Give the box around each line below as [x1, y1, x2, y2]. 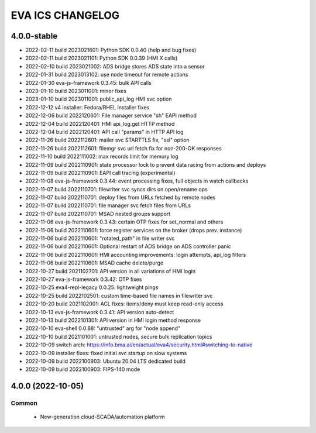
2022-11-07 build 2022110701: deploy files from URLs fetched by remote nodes [25, 194, 216, 201]
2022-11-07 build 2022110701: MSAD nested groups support [25, 210, 171, 217]
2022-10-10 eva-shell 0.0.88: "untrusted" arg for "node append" [25, 325, 181, 332]
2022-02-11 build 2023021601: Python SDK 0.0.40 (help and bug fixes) [25, 47, 197, 54]
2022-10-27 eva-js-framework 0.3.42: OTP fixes [25, 276, 142, 283]
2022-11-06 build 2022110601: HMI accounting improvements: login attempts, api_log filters [25, 251, 246, 258]
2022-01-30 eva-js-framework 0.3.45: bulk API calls [25, 79, 152, 86]
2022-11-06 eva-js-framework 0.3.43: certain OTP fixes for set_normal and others [25, 218, 224, 225]
